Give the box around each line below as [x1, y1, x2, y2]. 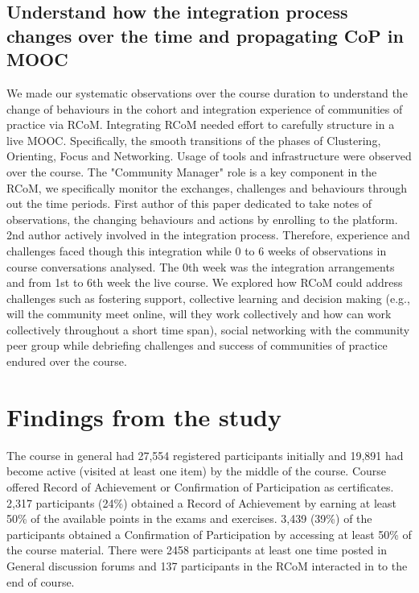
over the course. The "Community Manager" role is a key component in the [6, 163, 377, 180]
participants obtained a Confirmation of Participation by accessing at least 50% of [6, 525, 412, 542]
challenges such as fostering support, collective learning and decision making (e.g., [6, 289, 410, 306]
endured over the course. [6, 353, 127, 370]
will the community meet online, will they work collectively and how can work [6, 305, 392, 322]
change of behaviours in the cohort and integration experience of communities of [6, 100, 403, 117]
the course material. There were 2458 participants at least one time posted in [6, 541, 387, 558]
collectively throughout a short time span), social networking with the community [6, 321, 410, 338]
